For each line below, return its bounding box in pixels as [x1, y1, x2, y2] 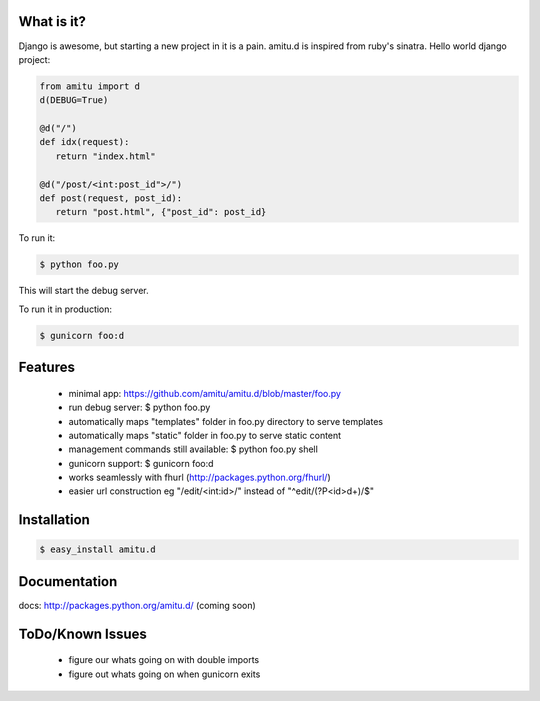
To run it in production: [18, 303, 113, 315]
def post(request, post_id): [39, 193, 183, 204]
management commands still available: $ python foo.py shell [68, 443, 319, 455]
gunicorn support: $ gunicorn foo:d [68, 457, 214, 469]
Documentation [18, 573, 118, 590]
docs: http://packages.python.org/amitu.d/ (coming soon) [18, 599, 257, 611]
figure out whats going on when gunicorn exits [68, 668, 261, 680]
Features [18, 359, 75, 376]
